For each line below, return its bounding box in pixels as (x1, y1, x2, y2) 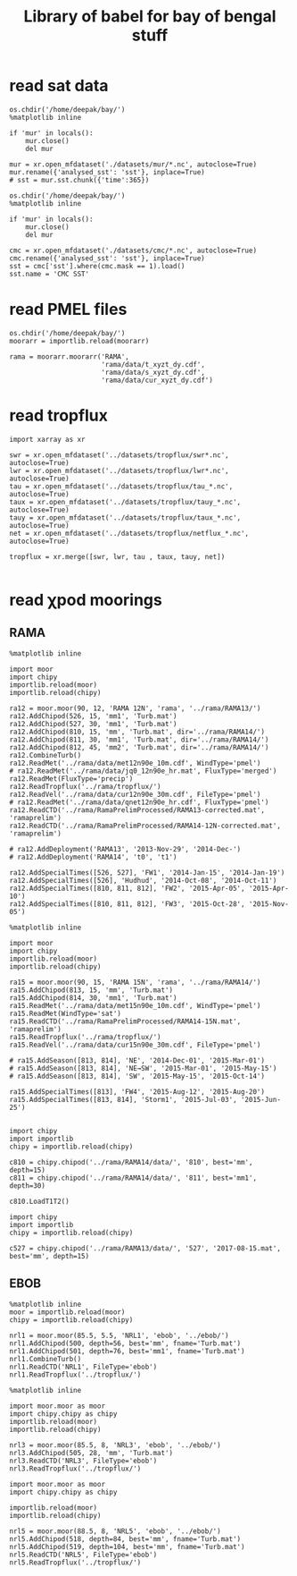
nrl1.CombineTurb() (9, 1354, 82, 1363)
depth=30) (9, 1181, 46, 1190)
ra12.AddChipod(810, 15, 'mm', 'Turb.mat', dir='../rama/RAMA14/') (9, 727, 266, 736)
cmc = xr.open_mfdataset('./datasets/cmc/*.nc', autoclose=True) (9, 246, 257, 255)
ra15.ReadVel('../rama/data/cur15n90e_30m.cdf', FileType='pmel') (9, 1040, 261, 1049)
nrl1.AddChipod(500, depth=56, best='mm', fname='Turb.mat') (9, 1339, 242, 1348)
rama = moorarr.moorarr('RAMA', (9, 352, 129, 361)
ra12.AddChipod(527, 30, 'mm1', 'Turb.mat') (9, 719, 177, 728)
